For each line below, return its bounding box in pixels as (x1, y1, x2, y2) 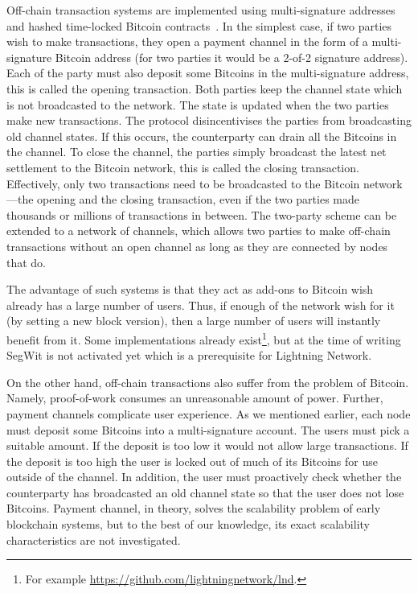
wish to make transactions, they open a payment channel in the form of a (6, 33, 368, 50)
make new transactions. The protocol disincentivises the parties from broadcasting (6, 112, 412, 129)
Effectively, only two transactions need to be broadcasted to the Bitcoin (6, 175, 360, 191)
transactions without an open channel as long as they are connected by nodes (6, 237, 388, 254)
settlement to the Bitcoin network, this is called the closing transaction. (6, 159, 359, 175)
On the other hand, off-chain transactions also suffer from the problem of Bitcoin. (6, 373, 409, 390)
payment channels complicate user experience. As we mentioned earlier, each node (6, 405, 411, 422)
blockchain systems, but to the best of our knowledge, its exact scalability (6, 516, 370, 533)
